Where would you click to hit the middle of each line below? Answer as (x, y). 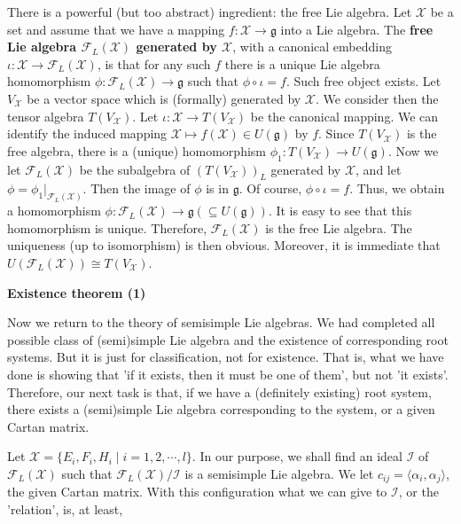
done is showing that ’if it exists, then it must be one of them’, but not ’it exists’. (228, 374)
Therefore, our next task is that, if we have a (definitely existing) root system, (219, 391)
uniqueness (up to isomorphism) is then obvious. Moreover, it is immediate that (224, 245)
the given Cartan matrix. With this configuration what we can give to (197, 492)
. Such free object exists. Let (363, 81)
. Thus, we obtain (397, 188)
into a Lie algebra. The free (357, 29)
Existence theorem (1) (77, 292)
